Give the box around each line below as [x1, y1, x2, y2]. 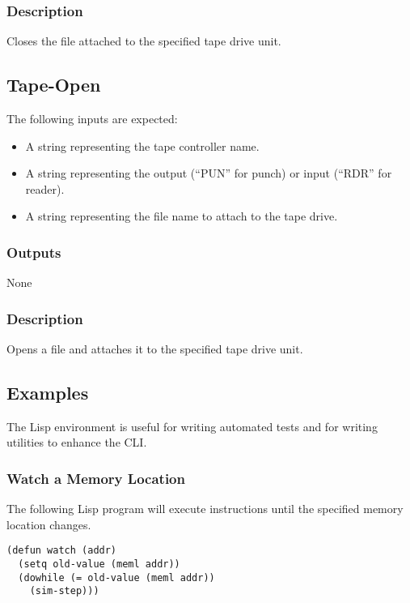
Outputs [6, 242, 61, 262]
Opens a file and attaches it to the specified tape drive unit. [6, 340, 303, 357]
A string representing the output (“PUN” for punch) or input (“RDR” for [25, 165, 392, 182]
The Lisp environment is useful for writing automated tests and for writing [6, 417, 378, 434]
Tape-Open [6, 72, 101, 97]
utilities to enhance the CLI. [6, 434, 147, 451]
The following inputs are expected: [6, 110, 178, 127]
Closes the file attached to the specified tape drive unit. [6, 32, 281, 49]
